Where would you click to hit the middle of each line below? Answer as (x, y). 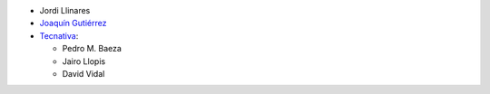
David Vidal (83, 73)
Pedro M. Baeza (92, 49)
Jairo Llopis (84, 61)
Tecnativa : (59, 35)
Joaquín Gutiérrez (73, 23)
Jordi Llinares (65, 10)
